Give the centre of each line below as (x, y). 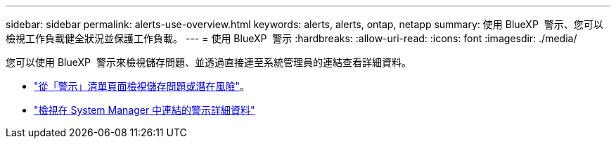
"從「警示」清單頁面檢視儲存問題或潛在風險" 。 (142, 86)
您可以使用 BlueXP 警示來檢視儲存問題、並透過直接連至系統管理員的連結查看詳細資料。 (208, 62)
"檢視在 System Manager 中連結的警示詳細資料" (145, 110)
